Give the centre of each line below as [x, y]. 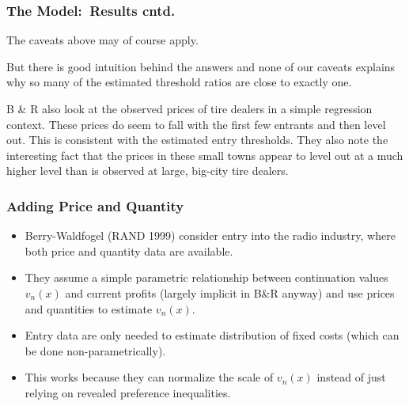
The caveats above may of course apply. [102, 40]
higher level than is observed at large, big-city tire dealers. [148, 171]
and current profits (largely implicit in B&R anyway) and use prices [230, 292]
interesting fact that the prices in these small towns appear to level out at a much [205, 155]
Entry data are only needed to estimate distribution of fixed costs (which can [212, 335]
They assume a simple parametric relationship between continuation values [206, 277]
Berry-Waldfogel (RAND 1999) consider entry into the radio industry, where [210, 235]
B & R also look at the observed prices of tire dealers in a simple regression [189, 108]
